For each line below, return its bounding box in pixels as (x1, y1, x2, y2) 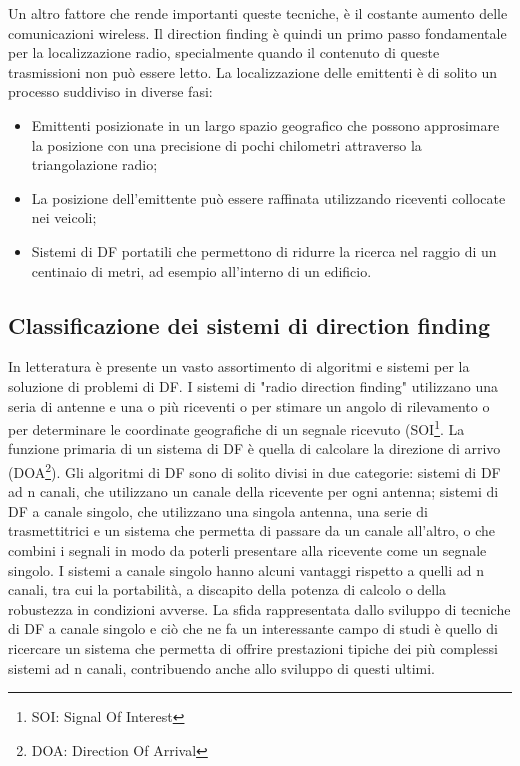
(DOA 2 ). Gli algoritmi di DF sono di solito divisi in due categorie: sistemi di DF (8, 458, 501, 482)
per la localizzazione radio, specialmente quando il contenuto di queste (8, 42, 440, 63)
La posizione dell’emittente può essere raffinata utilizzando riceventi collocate (31, 187, 506, 208)
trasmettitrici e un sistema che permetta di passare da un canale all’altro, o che (8, 520, 496, 541)
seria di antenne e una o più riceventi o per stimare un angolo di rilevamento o (8, 395, 490, 416)
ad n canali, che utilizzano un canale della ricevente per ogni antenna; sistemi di (8, 481, 499, 502)
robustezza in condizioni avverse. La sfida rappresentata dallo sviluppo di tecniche (8, 598, 511, 619)
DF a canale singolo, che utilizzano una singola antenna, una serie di (8, 500, 428, 521)
